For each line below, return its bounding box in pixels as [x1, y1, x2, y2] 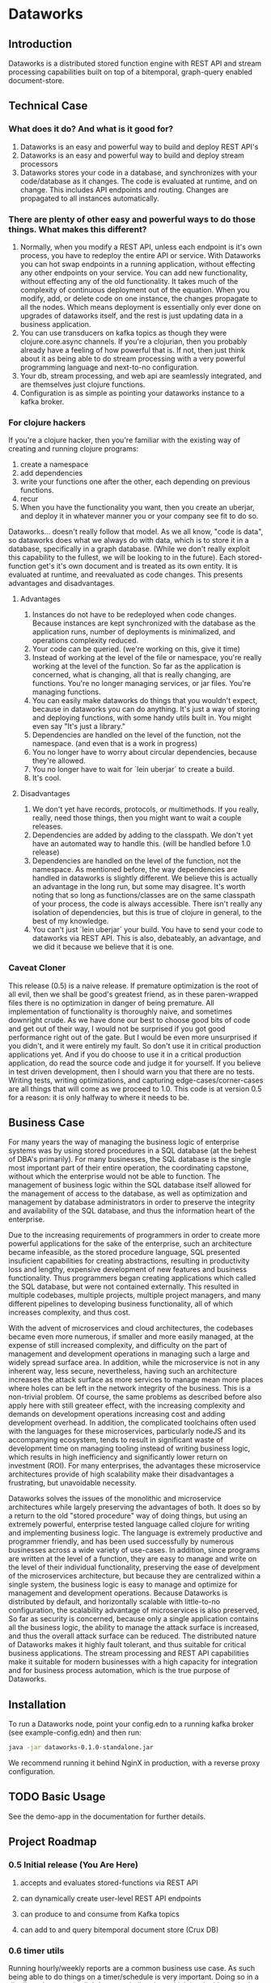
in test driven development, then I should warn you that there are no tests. [8, 1066, 255, 1076]
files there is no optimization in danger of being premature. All [8, 998, 214, 1007]
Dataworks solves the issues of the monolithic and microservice [8, 1494, 222, 1503]
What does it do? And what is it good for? [8, 123, 174, 134]
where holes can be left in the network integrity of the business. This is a [8, 1383, 251, 1393]
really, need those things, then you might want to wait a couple [32, 813, 242, 823]
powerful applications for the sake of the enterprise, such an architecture [8, 1239, 252, 1248]
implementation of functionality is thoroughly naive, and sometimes [8, 1006, 233, 1016]
